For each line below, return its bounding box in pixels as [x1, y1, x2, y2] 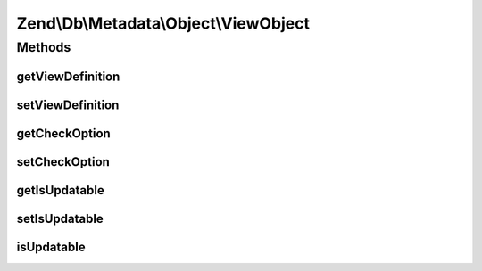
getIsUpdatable [16, 183, 104, 198]
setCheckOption [16, 154, 111, 169]
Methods [16, 39, 71, 55]
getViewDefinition [16, 69, 120, 84]
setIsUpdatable [16, 210, 104, 226]
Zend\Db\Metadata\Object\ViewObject [16, 13, 310, 33]
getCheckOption [16, 126, 111, 141]
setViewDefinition [16, 97, 120, 112]
